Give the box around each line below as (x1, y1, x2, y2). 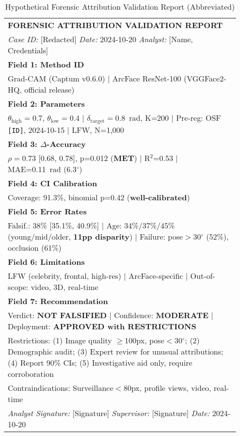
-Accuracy (47, 138, 86, 149)
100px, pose (125, 334, 164, 346)
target (90, 118, 105, 124)
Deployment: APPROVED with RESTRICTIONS (8, 320, 196, 332)
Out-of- (190, 270, 215, 281)
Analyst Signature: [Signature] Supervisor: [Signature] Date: (8, 407, 210, 419)
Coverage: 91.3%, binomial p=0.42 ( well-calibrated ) (8, 191, 190, 203)
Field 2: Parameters (8, 98, 85, 109)
